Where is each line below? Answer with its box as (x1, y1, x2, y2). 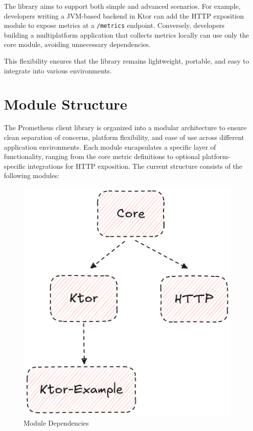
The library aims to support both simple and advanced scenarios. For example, (4, 1, 241, 11)
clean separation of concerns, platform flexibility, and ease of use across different (4, 132, 245, 142)
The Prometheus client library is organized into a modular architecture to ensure (4, 122, 247, 133)
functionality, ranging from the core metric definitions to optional (4, 151, 200, 161)
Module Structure (4, 94, 128, 114)
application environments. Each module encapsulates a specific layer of (4, 141, 216, 152)
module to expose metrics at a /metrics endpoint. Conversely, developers (4, 20, 225, 30)
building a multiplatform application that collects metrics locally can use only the (4, 29, 249, 40)
